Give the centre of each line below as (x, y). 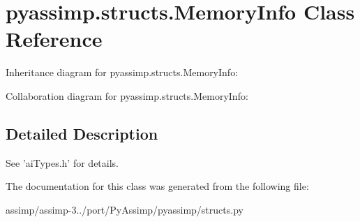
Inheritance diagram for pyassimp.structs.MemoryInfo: (122, 72)
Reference (54, 39)
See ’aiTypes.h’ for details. (62, 162)
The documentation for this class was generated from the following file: (157, 186)
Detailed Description (82, 133)
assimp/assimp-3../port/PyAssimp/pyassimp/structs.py (125, 209)
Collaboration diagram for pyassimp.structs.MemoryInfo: (127, 95)
